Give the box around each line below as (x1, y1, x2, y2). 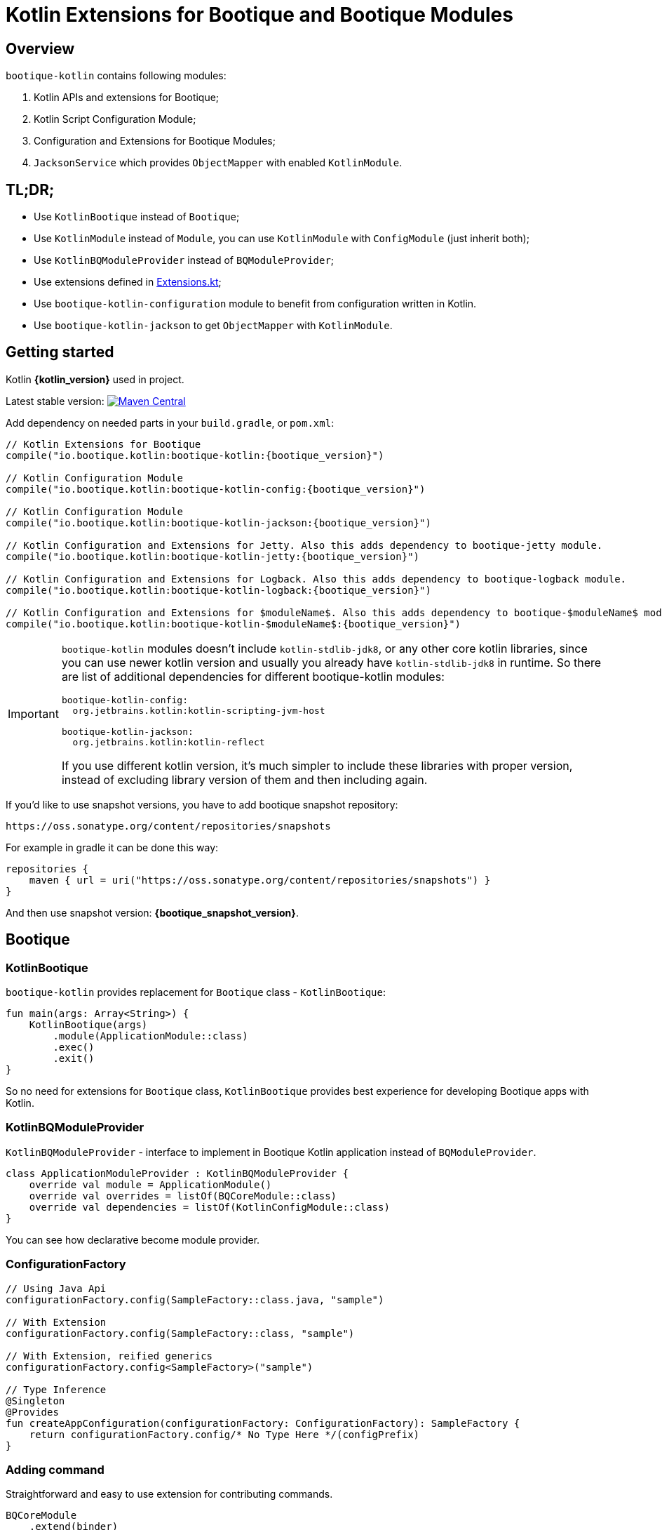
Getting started (6, 343, 114, 361)
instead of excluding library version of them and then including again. (61, 772, 428, 787)
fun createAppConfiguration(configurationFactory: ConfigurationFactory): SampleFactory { (6, 1417, 520, 1429)
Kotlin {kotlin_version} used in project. (6, 373, 184, 385)
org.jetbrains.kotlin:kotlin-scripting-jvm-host (72, 705, 325, 716)
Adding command (6, 1462, 104, 1477)
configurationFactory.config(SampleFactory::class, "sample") (6, 1327, 355, 1339)
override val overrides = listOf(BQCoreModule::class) (29, 1190, 337, 1202)
